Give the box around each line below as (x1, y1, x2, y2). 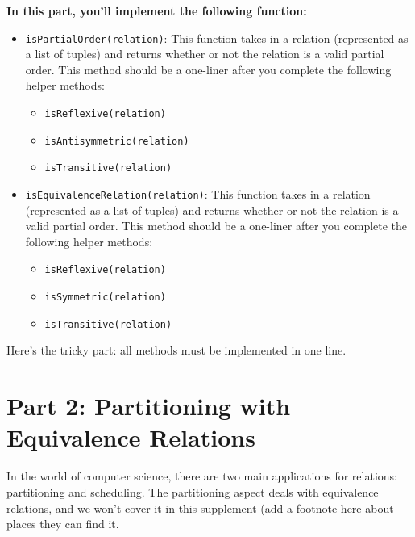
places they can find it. (6, 515, 119, 532)
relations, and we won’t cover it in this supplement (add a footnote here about (6, 499, 394, 516)
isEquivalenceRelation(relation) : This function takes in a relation (25, 186, 371, 202)
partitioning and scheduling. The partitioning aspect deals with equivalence (6, 483, 379, 500)
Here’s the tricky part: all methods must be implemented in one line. (6, 342, 347, 359)
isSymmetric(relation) (44, 292, 166, 304)
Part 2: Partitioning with (6, 389, 291, 422)
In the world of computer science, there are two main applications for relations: (6, 468, 398, 485)
